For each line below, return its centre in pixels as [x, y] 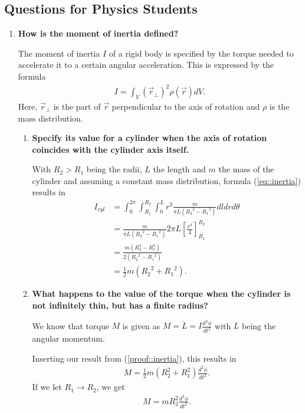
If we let [47, 387]
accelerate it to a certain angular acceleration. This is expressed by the [146, 65]
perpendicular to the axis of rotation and [186, 106]
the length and [179, 169]
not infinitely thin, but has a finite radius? [120, 305]
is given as [141, 325]
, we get [111, 387]
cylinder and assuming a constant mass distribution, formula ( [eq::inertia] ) [166, 180]
